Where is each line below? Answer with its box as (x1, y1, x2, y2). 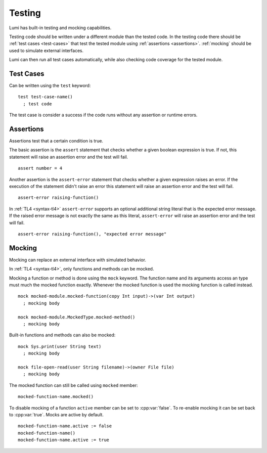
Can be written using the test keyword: (9, 83, 91, 89)
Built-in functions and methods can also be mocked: (9, 332, 116, 338)
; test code (23, 101, 52, 106)
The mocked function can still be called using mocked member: (9, 382, 138, 388)
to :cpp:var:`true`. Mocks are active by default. (9, 411, 104, 417)
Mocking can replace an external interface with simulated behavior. (9, 257, 146, 263)
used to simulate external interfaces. (9, 47, 84, 53)
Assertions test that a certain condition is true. (9, 138, 103, 144)
